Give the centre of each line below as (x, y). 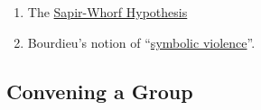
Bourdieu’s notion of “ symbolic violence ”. (141, 42)
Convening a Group (100, 91)
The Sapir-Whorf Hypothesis (107, 12)
